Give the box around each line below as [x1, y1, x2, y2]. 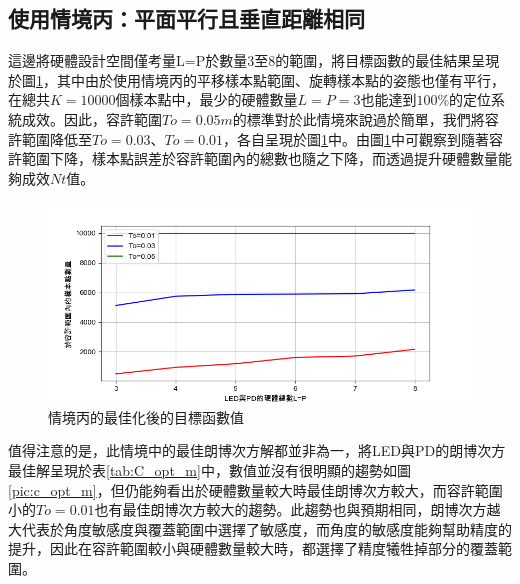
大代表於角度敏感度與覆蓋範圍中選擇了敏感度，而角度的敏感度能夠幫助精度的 [8, 518, 512, 539]
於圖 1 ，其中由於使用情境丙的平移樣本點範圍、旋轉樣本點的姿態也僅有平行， [8, 69, 505, 90]
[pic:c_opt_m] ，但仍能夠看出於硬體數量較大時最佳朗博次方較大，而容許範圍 [8, 479, 503, 500]
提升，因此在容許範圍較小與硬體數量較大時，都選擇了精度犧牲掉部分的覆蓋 [8, 538, 498, 559]
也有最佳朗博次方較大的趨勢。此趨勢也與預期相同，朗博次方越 [94, 499, 501, 520]
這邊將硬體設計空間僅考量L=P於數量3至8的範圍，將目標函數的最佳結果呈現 [8, 50, 500, 71]
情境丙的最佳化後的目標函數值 [48, 406, 244, 427]
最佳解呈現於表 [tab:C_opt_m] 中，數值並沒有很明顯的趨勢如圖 [8, 460, 411, 480]
